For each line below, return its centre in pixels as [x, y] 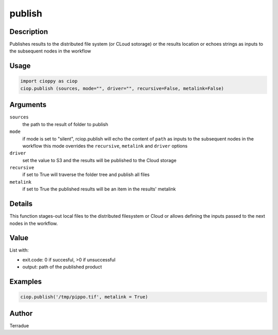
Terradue [19, 325]
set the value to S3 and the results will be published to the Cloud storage [100, 160]
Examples [26, 282]
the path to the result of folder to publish [65, 124]
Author [21, 313]
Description [29, 32]
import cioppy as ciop [49, 81]
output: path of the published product [62, 267]
